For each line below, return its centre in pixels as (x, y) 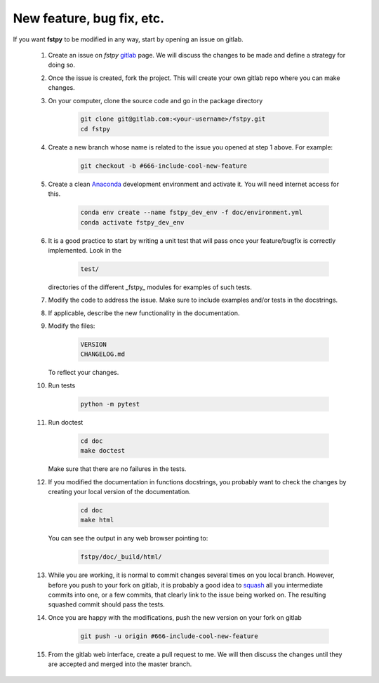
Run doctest (66, 422)
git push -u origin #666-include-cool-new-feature (169, 636)
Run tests (62, 385)
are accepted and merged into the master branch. (120, 664)
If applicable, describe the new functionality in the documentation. (144, 313)
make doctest (103, 451)
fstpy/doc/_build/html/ (121, 557)
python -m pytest (110, 404)
